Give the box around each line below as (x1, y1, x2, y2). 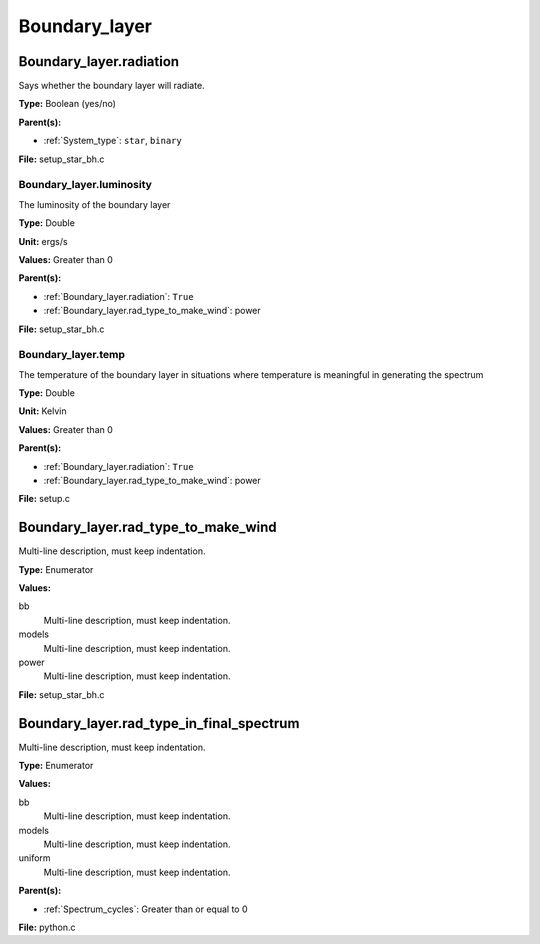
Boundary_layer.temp (18, 348, 125, 362)
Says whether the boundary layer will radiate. (18, 80, 205, 92)
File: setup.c (18, 493, 70, 505)
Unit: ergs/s (18, 235, 69, 247)
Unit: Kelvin (18, 405, 67, 417)
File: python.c (18, 921, 76, 933)
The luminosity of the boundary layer (18, 198, 171, 210)
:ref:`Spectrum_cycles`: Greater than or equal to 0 (43, 903, 249, 915)
